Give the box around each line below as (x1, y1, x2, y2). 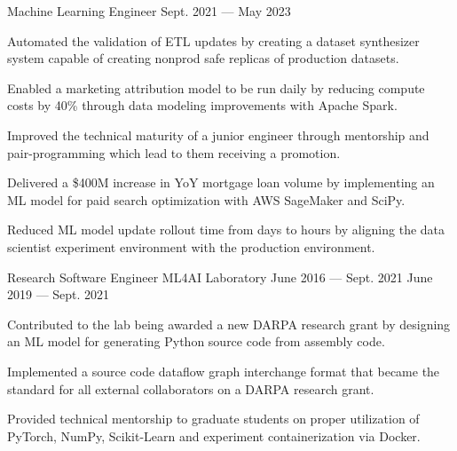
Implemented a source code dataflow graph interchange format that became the (7, 361, 440, 380)
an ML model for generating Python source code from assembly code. (7, 332, 385, 351)
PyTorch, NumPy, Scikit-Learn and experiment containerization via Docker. (7, 426, 421, 445)
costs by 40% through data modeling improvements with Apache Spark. (7, 96, 398, 115)
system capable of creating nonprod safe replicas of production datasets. (7, 49, 399, 67)
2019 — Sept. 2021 (7, 285, 110, 304)
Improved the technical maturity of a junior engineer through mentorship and (7, 125, 429, 144)
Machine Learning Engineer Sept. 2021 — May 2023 (7, 2, 291, 20)
